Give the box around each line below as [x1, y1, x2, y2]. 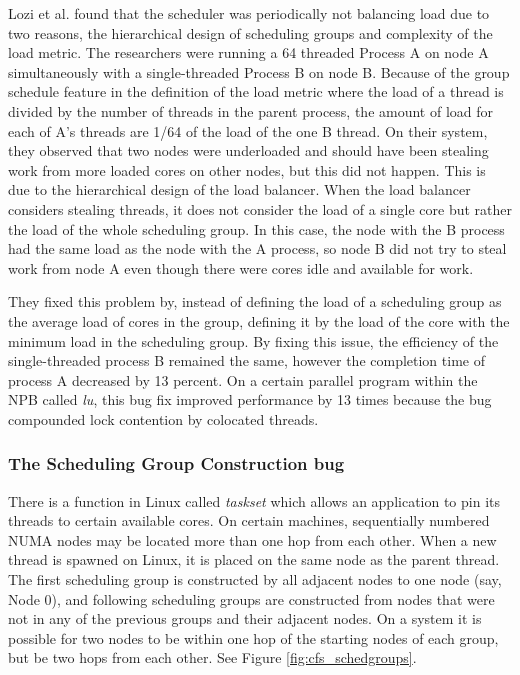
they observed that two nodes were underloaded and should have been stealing [8, 140, 489, 161]
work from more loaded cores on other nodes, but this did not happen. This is [8, 159, 486, 180]
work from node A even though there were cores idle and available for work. [8, 257, 474, 278]
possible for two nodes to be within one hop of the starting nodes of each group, [8, 627, 499, 648]
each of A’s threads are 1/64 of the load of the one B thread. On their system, [8, 120, 488, 141]
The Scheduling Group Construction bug [8, 451, 345, 476]
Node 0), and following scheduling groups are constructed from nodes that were [8, 588, 495, 609]
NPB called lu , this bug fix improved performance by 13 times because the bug [8, 389, 492, 410]
